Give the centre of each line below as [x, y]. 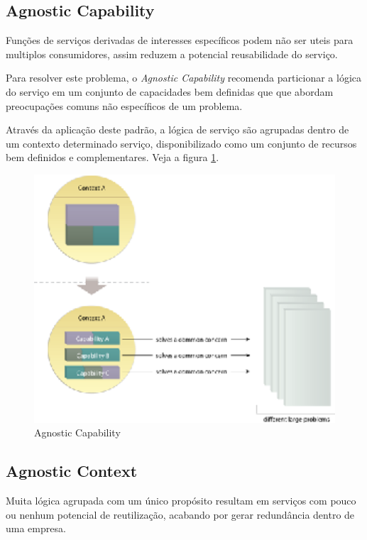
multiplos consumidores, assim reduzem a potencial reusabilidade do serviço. [172, 54]
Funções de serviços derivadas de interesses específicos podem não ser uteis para [180, 40]
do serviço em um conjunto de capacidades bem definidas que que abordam [170, 91]
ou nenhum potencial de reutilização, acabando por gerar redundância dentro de [180, 514]
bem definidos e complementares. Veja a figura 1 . [113, 157]
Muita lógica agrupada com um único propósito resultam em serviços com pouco [181, 501]
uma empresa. [36, 528]
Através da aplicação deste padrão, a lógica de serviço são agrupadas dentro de [177, 130]
